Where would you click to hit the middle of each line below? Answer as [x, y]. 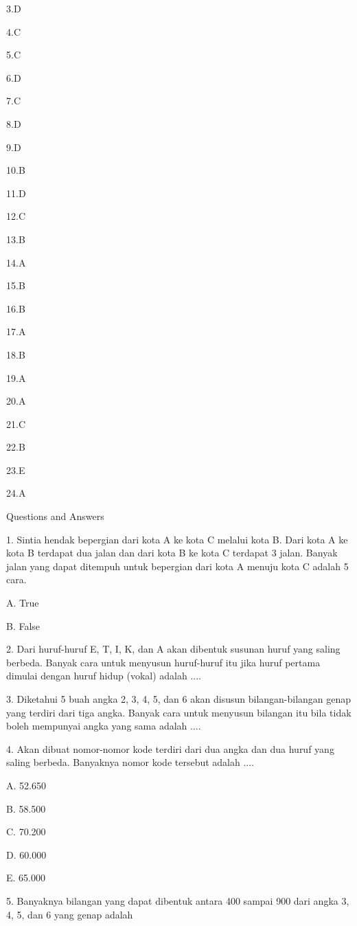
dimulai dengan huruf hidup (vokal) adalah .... [104, 676]
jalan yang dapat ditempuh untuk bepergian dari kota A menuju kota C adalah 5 [177, 566]
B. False [23, 625]
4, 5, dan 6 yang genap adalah [70, 914]
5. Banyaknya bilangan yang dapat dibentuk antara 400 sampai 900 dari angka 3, [178, 900]
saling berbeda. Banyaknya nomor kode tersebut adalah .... [130, 762]
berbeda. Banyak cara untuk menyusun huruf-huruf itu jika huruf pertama [163, 662]
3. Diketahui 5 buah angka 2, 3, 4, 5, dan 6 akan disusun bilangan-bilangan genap [179, 699]
